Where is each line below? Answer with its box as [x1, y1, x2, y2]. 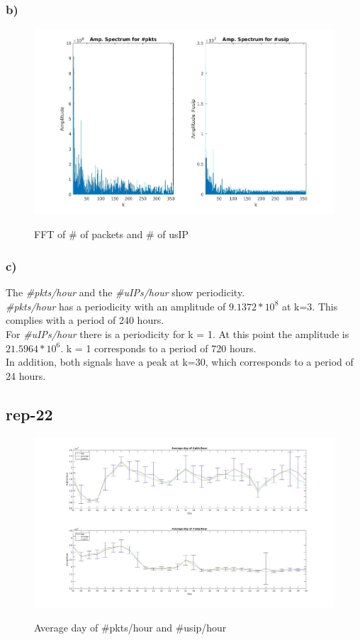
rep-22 [6, 403, 53, 425]
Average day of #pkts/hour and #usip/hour [34, 619, 227, 634]
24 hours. [6, 368, 46, 383]
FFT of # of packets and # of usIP [34, 227, 189, 242]
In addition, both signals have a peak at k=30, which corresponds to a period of [6, 354, 354, 369]
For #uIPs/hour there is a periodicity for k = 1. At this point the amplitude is [6, 326, 349, 341]
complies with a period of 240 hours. [6, 313, 164, 327]
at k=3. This [281, 298, 338, 313]
